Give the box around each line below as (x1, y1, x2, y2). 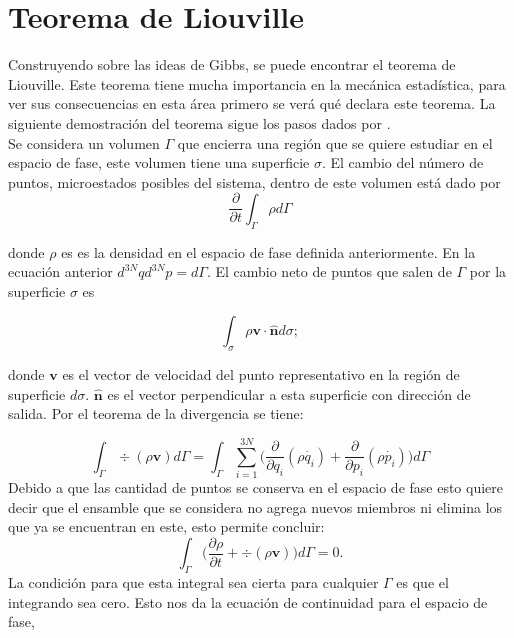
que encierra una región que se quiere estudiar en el (177, 132, 493, 153)
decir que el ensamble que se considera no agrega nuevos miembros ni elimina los (8, 496, 503, 517)
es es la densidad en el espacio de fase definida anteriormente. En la (61, 241, 476, 262)
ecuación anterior (8, 261, 113, 282)
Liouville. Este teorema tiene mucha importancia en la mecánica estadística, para (8, 73, 506, 94)
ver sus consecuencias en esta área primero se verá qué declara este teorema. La (8, 93, 496, 114)
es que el (396, 572, 449, 593)
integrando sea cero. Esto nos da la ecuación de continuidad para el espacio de (8, 591, 488, 612)
